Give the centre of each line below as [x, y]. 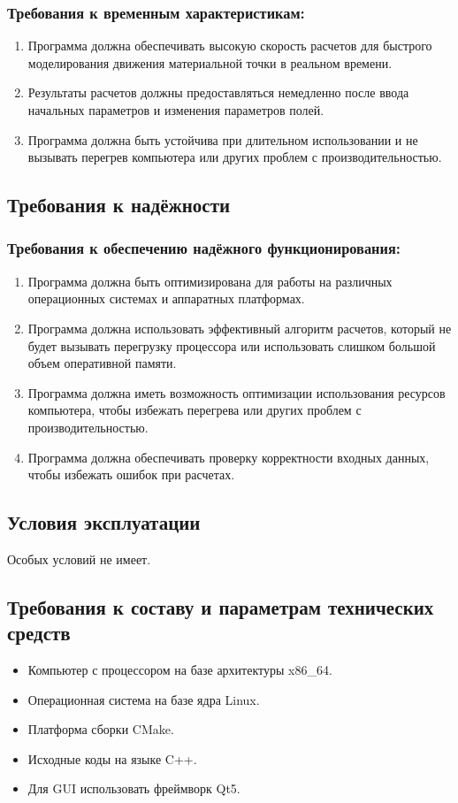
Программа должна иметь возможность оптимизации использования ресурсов [237, 392]
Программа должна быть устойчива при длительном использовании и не [223, 139]
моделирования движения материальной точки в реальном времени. [210, 62]
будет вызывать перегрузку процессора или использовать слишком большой [232, 345]
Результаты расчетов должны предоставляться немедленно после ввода [218, 92]
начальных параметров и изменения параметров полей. [176, 110]
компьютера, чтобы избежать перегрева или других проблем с [195, 410]
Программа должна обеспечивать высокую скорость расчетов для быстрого [230, 46]
